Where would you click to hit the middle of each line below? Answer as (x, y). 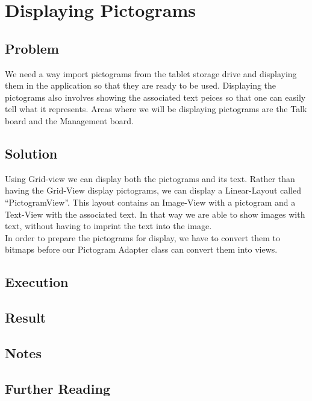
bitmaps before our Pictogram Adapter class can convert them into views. (141, 249)
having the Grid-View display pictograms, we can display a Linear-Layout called (153, 190)
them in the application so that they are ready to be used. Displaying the (141, 85)
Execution (37, 282)
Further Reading (58, 388)
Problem (32, 48)
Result (26, 317)
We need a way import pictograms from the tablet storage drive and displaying (151, 73)
